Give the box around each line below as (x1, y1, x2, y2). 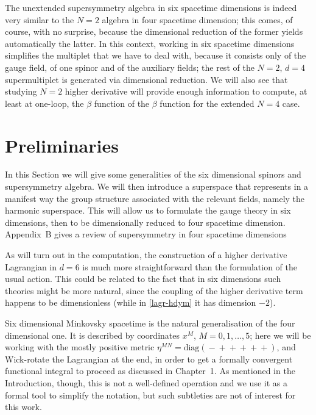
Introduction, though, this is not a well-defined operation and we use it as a (5, 376, 287, 389)
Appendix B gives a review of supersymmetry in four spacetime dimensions (5, 228, 287, 240)
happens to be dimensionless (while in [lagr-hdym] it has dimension (5, 296, 256, 309)
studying (5, 85, 37, 98)
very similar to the (5, 13, 74, 26)
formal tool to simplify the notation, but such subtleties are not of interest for (5, 388, 296, 401)
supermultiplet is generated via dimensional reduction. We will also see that (5, 73, 288, 85)
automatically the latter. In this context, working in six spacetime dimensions (5, 37, 295, 49)
